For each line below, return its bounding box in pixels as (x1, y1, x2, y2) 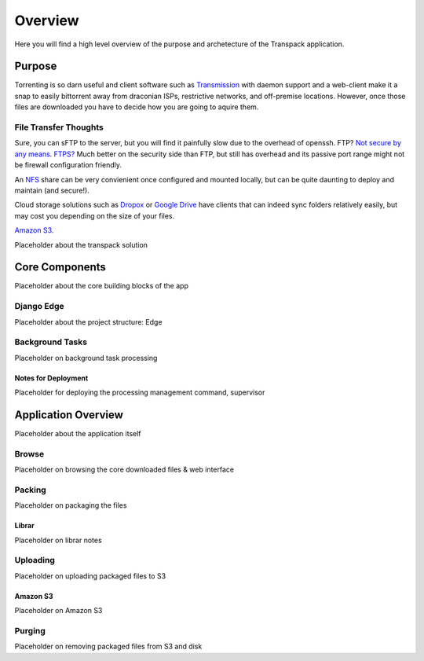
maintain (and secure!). (14, 185, 90, 195)
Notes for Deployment (14, 373, 89, 383)
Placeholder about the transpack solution (14, 240, 148, 249)
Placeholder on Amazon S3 (14, 606, 103, 615)
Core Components (14, 260, 106, 274)
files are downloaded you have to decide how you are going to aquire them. (14, 102, 259, 112)
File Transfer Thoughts (14, 122, 104, 133)
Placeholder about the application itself (14, 428, 141, 438)
